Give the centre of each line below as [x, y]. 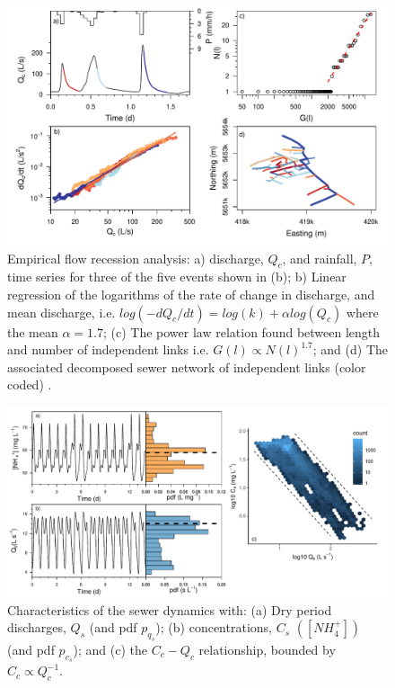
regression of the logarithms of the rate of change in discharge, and [191, 294]
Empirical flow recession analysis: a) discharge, [136, 258]
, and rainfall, [320, 258]
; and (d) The [350, 349]
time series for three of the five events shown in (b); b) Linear [177, 277]
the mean [33, 331]
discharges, [37, 627]
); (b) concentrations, [214, 627]
